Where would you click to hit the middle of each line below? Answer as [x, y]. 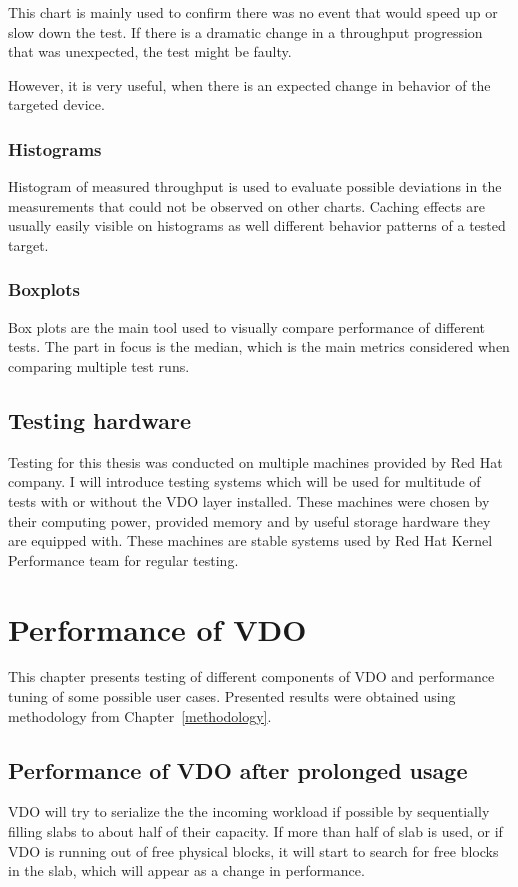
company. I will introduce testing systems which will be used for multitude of [244, 481]
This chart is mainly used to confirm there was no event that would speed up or [253, 12]
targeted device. [56, 104]
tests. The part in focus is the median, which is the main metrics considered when [259, 346]
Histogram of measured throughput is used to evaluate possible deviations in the [255, 186]
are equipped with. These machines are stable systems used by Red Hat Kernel [250, 540]
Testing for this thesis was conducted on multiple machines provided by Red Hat [255, 461]
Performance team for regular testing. [123, 559]
